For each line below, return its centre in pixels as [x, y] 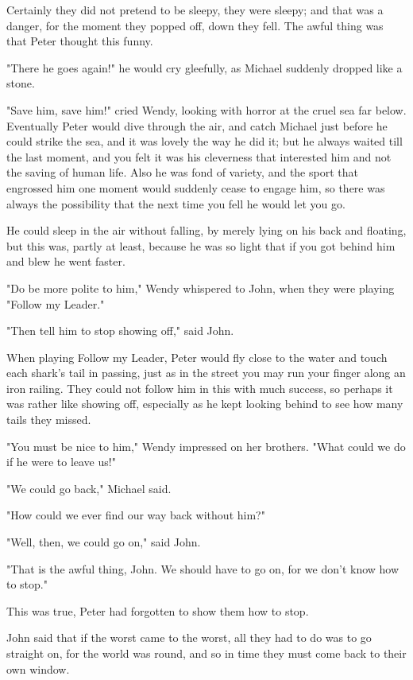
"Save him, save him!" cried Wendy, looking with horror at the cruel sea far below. [206, 109]
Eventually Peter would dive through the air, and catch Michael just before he [197, 125]
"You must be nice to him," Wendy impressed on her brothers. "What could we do [206, 446]
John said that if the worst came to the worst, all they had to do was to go [189, 637]
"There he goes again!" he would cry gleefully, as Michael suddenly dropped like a [205, 67]
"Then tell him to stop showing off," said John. [120, 330]
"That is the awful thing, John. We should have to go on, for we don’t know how [203, 568]
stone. [21, 83]
